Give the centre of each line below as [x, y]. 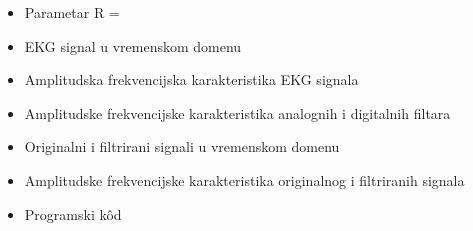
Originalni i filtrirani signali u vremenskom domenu [182, 146]
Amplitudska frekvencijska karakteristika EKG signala [191, 79]
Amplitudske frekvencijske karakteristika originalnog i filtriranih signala [244, 179]
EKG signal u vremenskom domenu [133, 45]
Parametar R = [72, 12]
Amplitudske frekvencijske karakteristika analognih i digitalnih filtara [237, 112]
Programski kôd [73, 213]
